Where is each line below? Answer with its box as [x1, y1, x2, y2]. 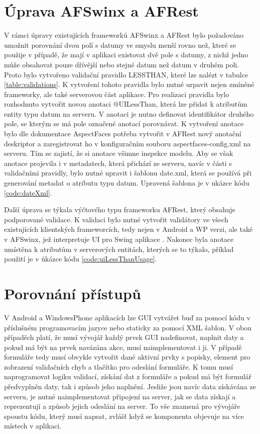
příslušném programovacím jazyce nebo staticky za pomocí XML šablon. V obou [4, 322, 251, 332]
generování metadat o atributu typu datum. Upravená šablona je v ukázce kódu [4, 178, 249, 188]
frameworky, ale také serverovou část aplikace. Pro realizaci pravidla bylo [4, 89, 229, 99]
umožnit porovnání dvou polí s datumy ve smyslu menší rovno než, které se [4, 39, 236, 50]
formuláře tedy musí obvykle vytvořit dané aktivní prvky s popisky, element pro [4, 352, 250, 362]
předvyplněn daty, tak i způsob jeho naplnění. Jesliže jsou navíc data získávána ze [4, 381, 256, 392]
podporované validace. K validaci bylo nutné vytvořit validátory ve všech [4, 214, 228, 224]
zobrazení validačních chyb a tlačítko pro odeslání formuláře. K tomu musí [4, 361, 233, 372]
